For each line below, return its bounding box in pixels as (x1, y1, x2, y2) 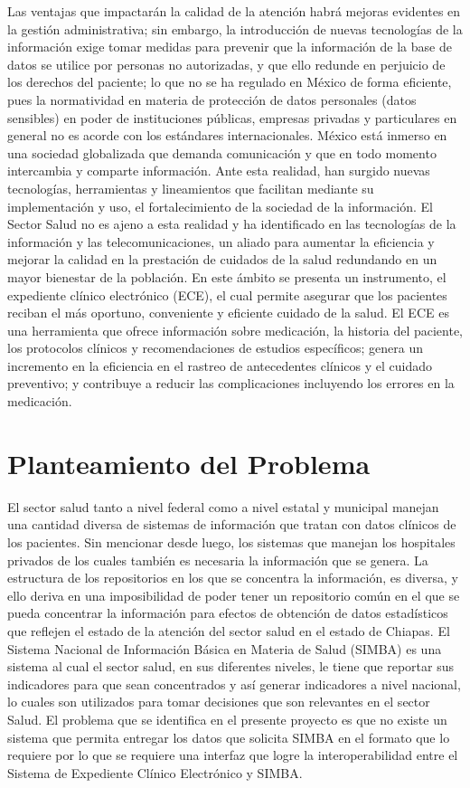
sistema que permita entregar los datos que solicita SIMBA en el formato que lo (7, 727, 450, 746)
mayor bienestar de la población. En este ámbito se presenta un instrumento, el (7, 267, 446, 286)
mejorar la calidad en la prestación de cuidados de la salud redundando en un (7, 250, 437, 269)
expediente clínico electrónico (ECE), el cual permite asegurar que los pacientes (7, 285, 447, 304)
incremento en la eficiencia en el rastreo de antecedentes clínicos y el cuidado (7, 356, 433, 375)
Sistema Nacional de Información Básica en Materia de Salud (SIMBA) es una (7, 639, 442, 658)
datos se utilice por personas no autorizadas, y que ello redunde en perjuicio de (7, 54, 446, 73)
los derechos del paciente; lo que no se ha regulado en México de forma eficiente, (7, 72, 452, 91)
